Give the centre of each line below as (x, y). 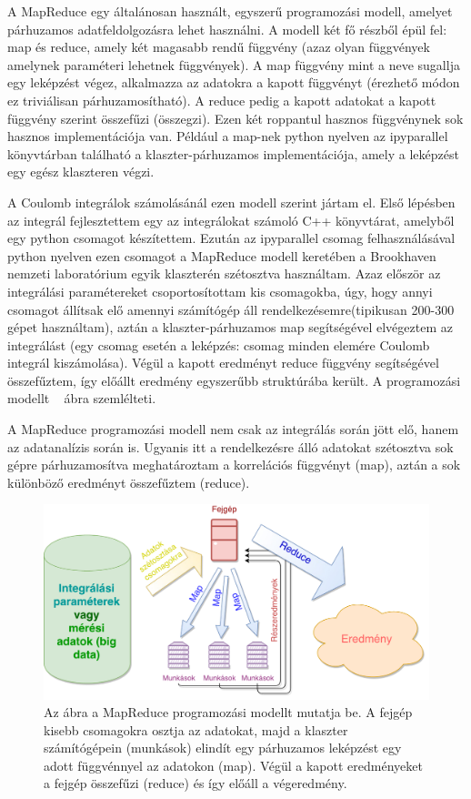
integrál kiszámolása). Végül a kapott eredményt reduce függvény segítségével (223, 363)
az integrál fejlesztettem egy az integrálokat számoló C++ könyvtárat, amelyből (231, 220)
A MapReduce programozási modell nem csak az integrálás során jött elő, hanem (233, 429)
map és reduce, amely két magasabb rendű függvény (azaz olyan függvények (219, 47)
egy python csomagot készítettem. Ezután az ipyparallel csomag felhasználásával (231, 238)
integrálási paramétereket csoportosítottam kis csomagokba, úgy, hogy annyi (220, 291)
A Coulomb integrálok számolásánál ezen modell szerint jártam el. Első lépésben (231, 202)
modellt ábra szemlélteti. (82, 398)
